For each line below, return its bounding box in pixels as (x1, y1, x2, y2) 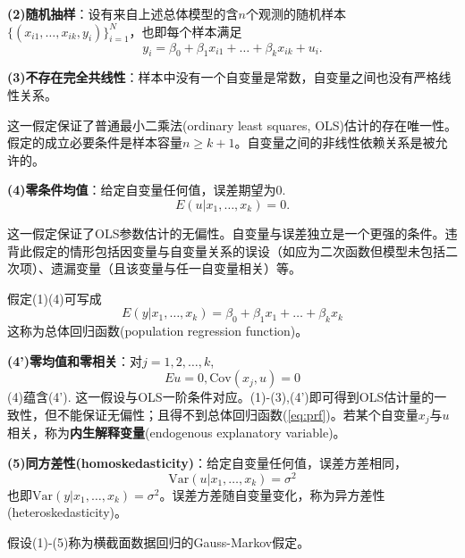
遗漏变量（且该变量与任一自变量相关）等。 (50, 259, 301, 278)
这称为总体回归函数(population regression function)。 (7, 321, 309, 340)
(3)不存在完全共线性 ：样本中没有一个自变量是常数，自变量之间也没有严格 (7, 68, 439, 87)
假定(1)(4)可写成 (7, 288, 102, 307)
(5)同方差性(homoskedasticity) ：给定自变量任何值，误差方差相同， (7, 453, 408, 471)
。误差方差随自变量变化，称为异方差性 (159, 485, 385, 504)
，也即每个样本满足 (129, 21, 242, 40)
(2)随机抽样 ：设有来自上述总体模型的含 (7, 4, 239, 22)
